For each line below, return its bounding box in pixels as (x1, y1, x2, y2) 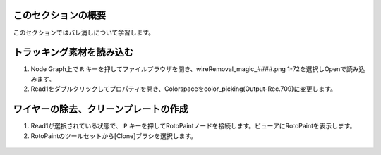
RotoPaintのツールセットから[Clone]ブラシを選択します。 (30, 131, 198, 140)
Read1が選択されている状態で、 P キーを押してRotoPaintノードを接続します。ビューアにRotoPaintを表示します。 (30, 122, 356, 130)
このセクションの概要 (13, 9, 106, 21)
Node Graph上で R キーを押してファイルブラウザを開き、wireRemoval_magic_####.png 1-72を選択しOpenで (30, 65, 347, 73)
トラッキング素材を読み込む (13, 46, 134, 58)
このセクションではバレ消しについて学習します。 (13, 28, 155, 37)
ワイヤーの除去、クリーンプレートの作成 (13, 103, 188, 116)
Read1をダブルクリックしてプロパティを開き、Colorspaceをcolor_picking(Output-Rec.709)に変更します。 (30, 85, 337, 93)
